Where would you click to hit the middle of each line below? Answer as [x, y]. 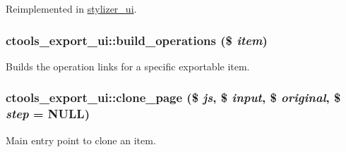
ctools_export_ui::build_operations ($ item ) [137, 40]
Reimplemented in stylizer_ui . [71, 8]
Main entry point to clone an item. [81, 140]
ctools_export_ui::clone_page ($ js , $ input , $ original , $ [173, 97]
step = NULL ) [48, 114]
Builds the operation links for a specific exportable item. [128, 66]
